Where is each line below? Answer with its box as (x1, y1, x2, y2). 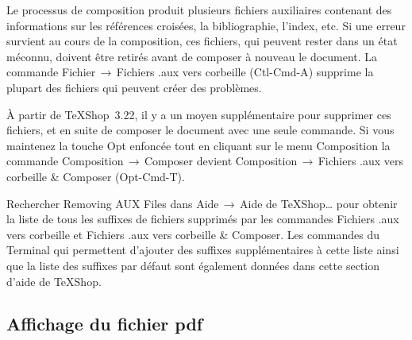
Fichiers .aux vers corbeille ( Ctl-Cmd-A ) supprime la (116, 64, 374, 80)
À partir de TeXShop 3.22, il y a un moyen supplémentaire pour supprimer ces (6, 106, 391, 122)
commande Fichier (6, 64, 96, 80)
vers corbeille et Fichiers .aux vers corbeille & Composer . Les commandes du (6, 226, 380, 242)
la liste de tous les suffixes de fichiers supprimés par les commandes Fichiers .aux (6, 211, 399, 227)
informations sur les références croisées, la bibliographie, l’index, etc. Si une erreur (6, 17, 406, 33)
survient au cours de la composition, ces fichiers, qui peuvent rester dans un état (6, 33, 398, 49)
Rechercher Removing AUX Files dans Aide (6, 195, 219, 211)
